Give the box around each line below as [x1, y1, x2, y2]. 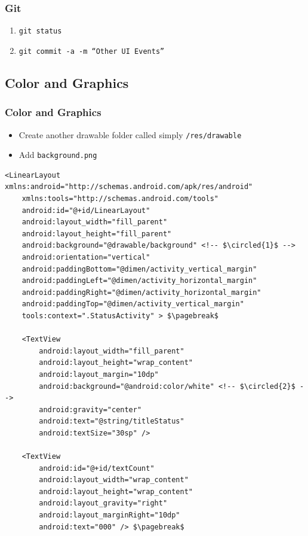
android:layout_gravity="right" [39, 499, 168, 508]
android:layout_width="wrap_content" [39, 476, 189, 485]
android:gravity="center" [39, 405, 142, 414]
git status [19, 27, 62, 36]
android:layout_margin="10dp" [39, 370, 159, 379]
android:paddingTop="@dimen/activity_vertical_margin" [21, 300, 244, 309]
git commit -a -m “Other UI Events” [19, 47, 165, 56]
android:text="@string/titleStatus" [39, 417, 184, 426]
